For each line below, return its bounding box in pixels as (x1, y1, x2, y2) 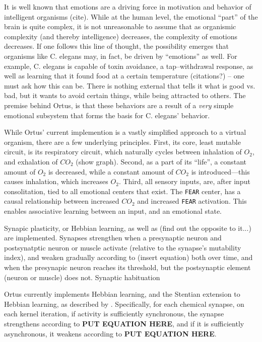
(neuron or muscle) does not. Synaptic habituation (4, 272, 160, 282)
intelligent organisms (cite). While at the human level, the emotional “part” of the (4, 11, 258, 22)
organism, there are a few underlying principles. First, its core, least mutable (4, 136, 241, 147)
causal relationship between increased (4, 196, 119, 206)
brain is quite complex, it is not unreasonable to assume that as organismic (4, 21, 236, 32)
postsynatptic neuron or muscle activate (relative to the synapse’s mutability (4, 242, 241, 252)
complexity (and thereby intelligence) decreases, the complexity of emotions (4, 31, 238, 41)
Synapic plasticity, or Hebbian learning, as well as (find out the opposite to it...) (4, 222, 251, 233)
